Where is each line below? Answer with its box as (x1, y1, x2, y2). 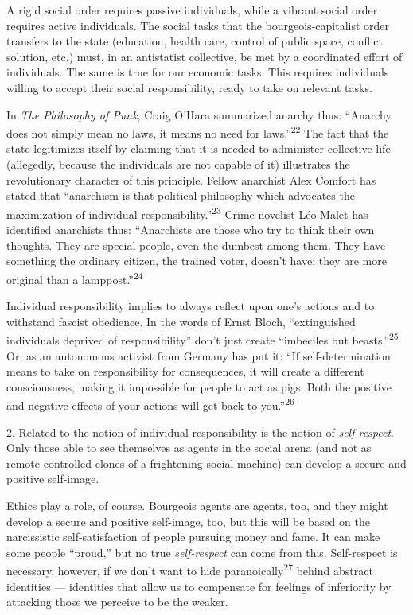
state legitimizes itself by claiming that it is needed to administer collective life (6, 140, 391, 157)
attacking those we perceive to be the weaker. (6, 594, 228, 610)
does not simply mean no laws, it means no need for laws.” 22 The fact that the (6, 123, 389, 141)
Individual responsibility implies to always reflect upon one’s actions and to (6, 298, 375, 314)
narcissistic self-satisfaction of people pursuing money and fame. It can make (6, 528, 380, 545)
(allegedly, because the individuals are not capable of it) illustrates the (6, 156, 350, 172)
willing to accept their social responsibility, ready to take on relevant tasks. (6, 79, 372, 95)
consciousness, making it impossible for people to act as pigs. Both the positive (6, 378, 392, 395)
